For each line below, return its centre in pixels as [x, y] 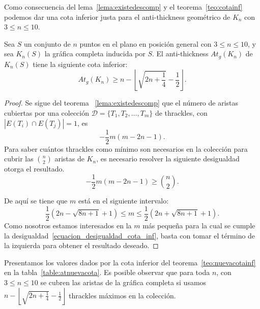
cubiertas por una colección [47, 113]
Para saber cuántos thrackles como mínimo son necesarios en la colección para [126, 148]
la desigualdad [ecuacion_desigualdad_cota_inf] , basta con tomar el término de [130, 235]
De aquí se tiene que [36, 201]
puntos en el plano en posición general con [146, 43]
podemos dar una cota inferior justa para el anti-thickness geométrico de [117, 16]
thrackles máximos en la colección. [122, 295]
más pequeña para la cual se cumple [199, 225]
